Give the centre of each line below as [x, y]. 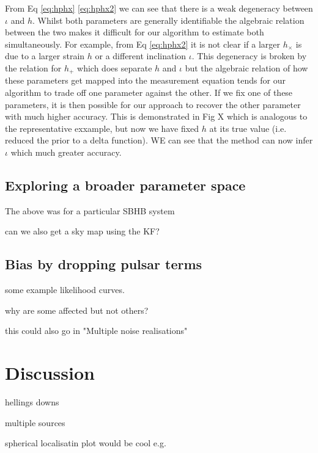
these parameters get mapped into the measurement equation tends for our [145, 80]
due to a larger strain [45, 56]
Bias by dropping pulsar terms [104, 264]
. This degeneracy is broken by [249, 56]
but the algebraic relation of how [246, 67]
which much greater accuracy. [66, 152]
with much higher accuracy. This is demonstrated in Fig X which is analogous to [156, 116]
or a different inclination [141, 56]
